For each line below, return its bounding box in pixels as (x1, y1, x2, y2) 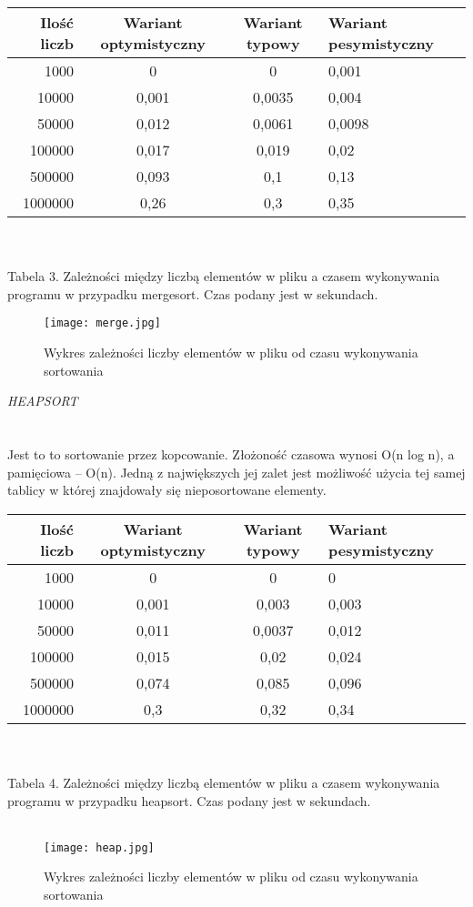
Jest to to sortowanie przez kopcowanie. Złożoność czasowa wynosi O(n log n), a (7, 445, 455, 463)
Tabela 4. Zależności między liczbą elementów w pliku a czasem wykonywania (7, 772, 440, 791)
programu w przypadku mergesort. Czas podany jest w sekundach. (7, 284, 378, 303)
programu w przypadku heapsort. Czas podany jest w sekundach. (7, 791, 371, 810)
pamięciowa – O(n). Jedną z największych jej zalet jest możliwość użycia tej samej (7, 462, 466, 481)
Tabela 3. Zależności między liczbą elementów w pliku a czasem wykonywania (7, 267, 440, 286)
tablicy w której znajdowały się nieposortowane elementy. (7, 480, 327, 499)
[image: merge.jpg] (44, 317, 161, 330)
